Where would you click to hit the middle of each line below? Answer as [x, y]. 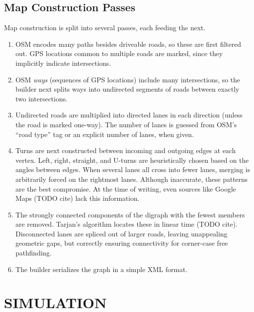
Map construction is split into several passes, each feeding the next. [105, 28]
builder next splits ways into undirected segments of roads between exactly [127, 89]
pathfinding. [33, 253]
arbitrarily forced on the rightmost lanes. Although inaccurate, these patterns [131, 179]
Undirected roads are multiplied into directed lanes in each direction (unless [129, 115]
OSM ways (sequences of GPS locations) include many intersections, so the [128, 79]
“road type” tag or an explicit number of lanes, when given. [105, 134]
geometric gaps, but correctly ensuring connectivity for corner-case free [122, 243]
